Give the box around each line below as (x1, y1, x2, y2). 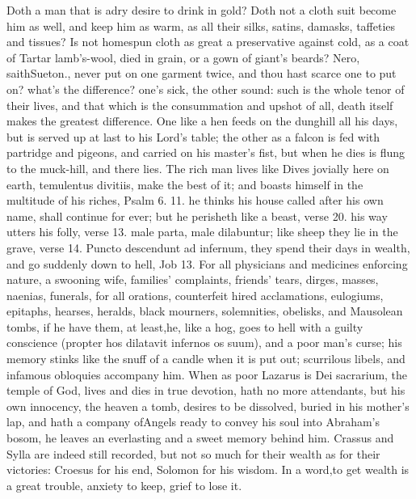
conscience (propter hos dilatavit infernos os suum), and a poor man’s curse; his (6, 334, 402, 351)
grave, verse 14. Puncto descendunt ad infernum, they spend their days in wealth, (6, 239, 410, 256)
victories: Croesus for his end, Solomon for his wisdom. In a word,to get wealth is (6, 461, 410, 478)
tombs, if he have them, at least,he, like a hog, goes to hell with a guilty (6, 318, 363, 335)
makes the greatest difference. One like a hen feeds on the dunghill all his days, (6, 112, 398, 129)
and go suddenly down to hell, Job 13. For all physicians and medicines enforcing (6, 255, 408, 272)
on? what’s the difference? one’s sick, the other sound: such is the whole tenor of (6, 80, 405, 97)
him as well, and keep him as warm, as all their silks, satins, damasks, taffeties (6, 17, 396, 34)
